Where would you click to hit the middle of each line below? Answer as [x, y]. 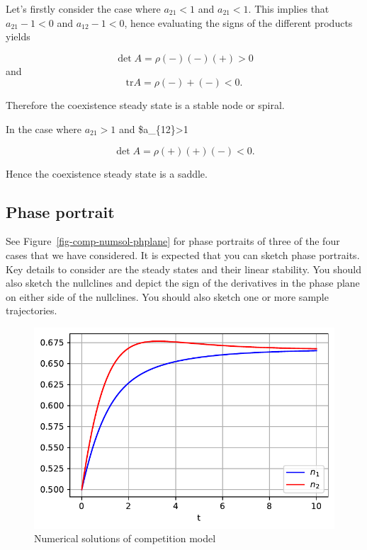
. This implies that [289, 8]
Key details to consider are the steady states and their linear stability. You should [183, 269]
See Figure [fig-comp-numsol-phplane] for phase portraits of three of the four [173, 241]
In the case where [44, 128]
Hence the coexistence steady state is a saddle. [107, 173]
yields [18, 36]
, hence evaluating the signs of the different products [238, 22]
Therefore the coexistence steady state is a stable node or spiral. [145, 105]
